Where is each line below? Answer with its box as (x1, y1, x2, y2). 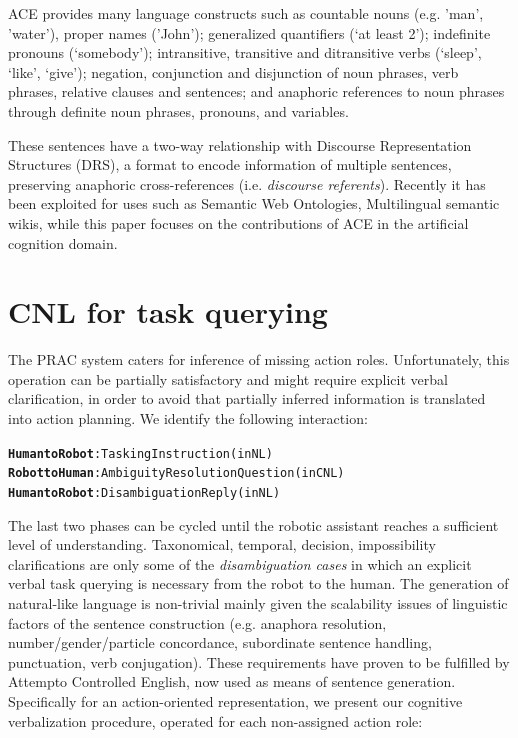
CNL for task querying (8, 291, 328, 332)
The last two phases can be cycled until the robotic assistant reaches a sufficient (8, 514, 499, 535)
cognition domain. (8, 232, 118, 253)
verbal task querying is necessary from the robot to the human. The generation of (8, 573, 509, 594)
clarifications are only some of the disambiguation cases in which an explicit (8, 553, 472, 574)
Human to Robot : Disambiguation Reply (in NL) (8, 485, 281, 500)
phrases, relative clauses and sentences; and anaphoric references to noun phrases (8, 81, 505, 102)
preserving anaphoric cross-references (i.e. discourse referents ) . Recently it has (8, 173, 486, 194)
